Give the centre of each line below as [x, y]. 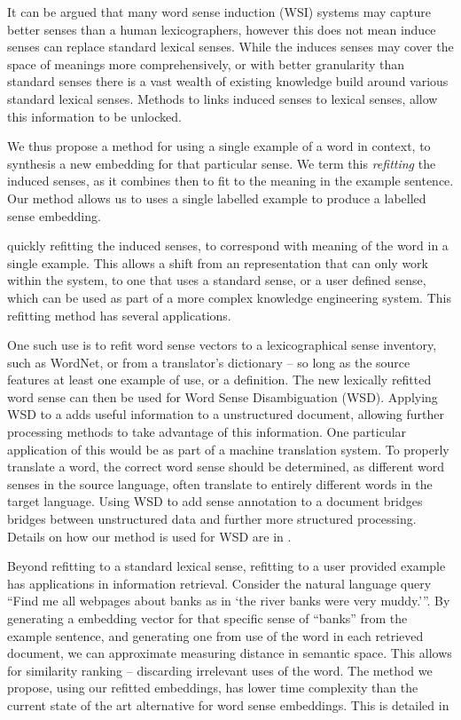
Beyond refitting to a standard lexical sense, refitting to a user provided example [227, 566]
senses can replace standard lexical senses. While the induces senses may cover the [230, 47]
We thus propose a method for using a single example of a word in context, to [219, 146]
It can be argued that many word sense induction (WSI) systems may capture [219, 12]
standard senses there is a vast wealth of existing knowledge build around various [228, 81]
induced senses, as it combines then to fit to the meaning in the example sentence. [230, 181]
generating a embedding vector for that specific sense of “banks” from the [207, 618]
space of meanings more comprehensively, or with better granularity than [206, 63]
